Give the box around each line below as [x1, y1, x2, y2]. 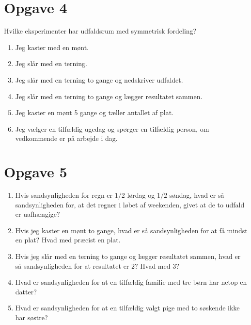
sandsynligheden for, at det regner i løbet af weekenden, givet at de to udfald [15, 199, 245, 209]
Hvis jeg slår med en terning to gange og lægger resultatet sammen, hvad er [15, 251, 241, 261]
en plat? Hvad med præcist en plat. [15, 235, 121, 245]
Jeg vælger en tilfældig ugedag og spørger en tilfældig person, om [15, 123, 209, 134]
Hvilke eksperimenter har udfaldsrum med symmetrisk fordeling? [4, 26, 197, 36]
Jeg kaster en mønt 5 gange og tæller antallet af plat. [15, 107, 174, 118]
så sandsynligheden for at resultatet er [15, 260, 129, 271]
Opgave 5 [4, 162, 67, 182]
